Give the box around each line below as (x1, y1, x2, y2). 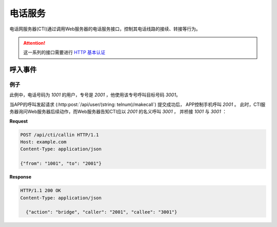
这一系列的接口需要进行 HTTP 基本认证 (23, 49, 106, 56)
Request (9, 118, 28, 124)
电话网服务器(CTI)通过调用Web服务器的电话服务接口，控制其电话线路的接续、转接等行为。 (9, 26, 201, 32)
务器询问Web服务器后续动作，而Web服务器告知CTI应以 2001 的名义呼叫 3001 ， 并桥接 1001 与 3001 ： (9, 109, 227, 115)
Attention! (23, 40, 46, 46)
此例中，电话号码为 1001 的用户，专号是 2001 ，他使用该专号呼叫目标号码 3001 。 (9, 92, 181, 98)
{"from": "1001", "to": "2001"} (20, 161, 102, 167)
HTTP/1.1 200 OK (20, 188, 62, 194)
